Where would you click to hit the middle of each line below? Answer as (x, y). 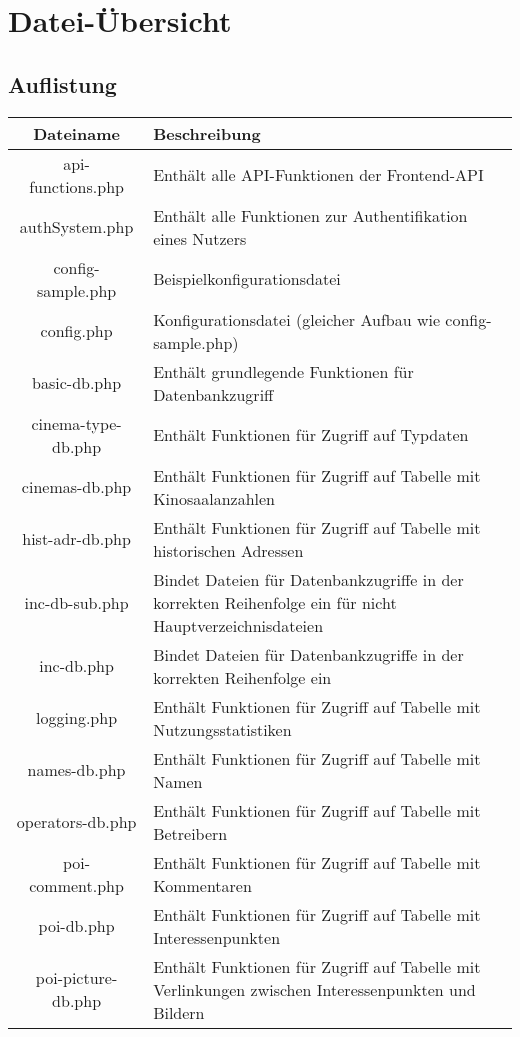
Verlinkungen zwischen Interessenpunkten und (314, 989)
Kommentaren (202, 885)
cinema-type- (76, 423)
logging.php (77, 718)
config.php (76, 331)
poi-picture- (76, 978)
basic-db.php (77, 383)
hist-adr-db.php (76, 539)
